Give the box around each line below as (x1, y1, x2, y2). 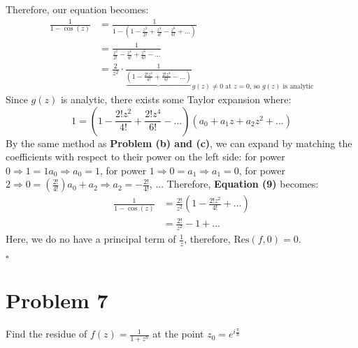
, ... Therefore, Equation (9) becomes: (149, 176, 319, 191)
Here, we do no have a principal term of (6, 232, 176, 246)
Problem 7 (6, 286, 108, 315)
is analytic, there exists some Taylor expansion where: (60, 92, 292, 107)
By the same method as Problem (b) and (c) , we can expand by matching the (6, 135, 352, 150)
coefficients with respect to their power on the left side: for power (6, 149, 285, 164)
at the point (152, 326, 204, 341)
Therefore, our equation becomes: (6, 2, 149, 16)
